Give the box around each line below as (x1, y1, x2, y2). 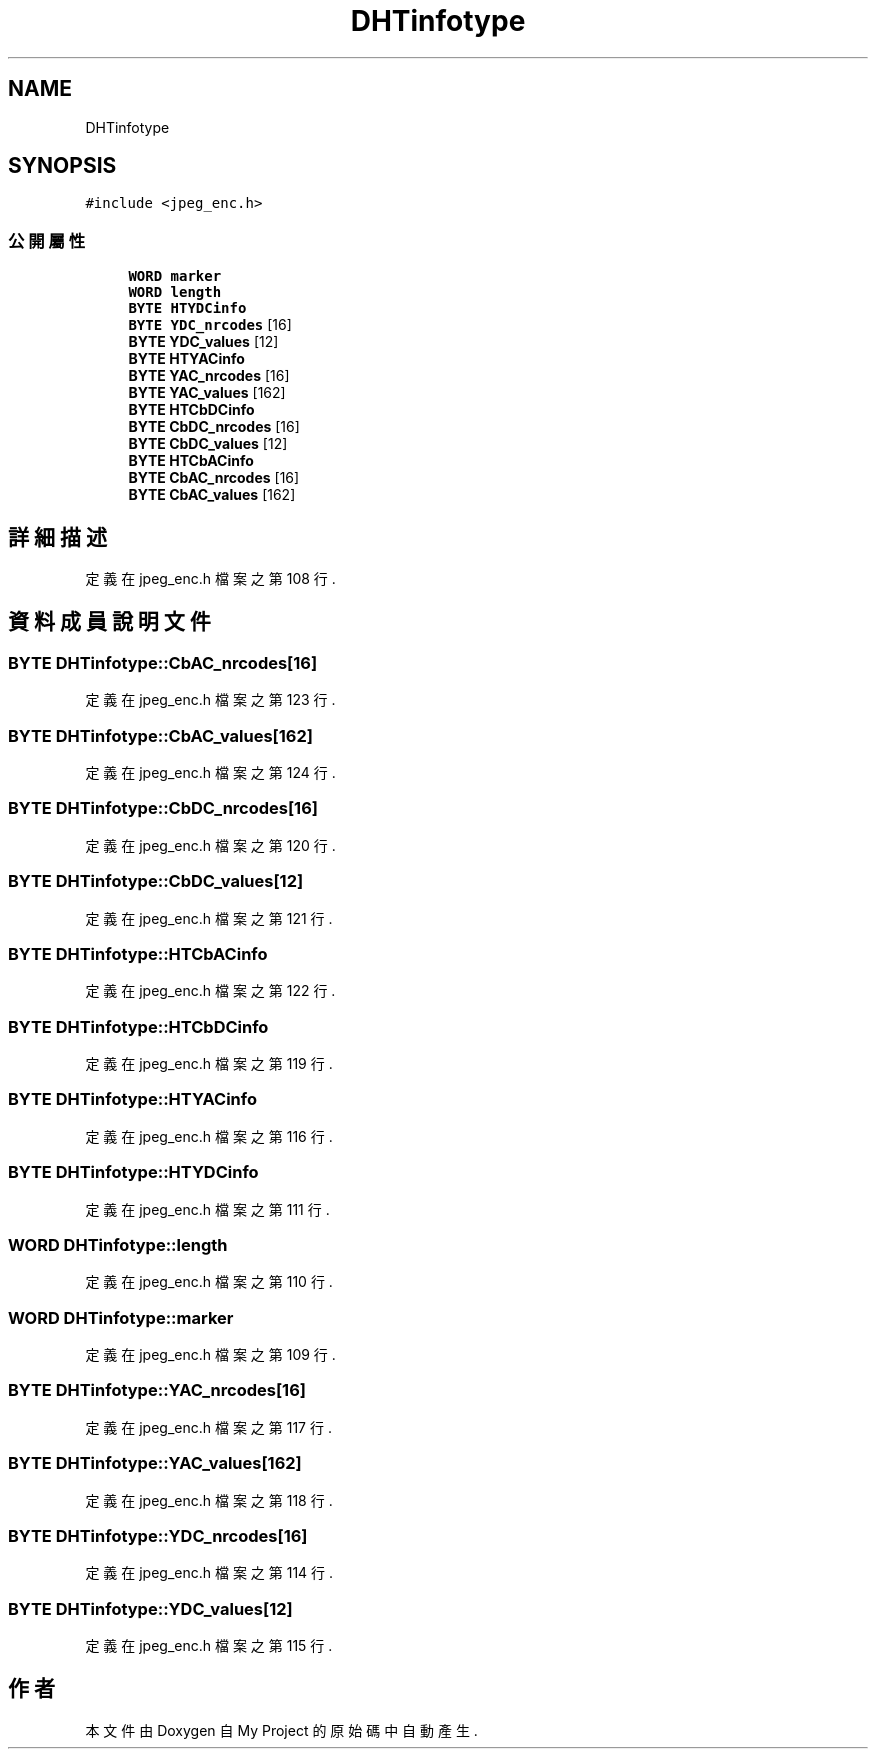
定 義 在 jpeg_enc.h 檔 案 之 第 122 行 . (85, 982, 336, 1000)
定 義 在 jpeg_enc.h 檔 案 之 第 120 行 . (85, 836, 336, 854)
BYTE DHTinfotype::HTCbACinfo (8, 943, 268, 964)
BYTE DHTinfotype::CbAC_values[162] (8, 725, 313, 746)
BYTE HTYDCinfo (128, 300, 247, 317)
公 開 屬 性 (8, 230, 86, 251)
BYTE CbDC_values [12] (128, 435, 288, 453)
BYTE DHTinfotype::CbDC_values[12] (8, 871, 304, 892)
